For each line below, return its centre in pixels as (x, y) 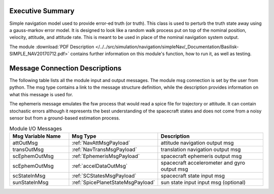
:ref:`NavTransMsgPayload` (104, 149)
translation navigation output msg (201, 149)
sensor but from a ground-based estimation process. (65, 118)
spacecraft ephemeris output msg (201, 156)
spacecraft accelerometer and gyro (203, 163)
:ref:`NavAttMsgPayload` (101, 143)
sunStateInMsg (30, 182)
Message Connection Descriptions (65, 68)
